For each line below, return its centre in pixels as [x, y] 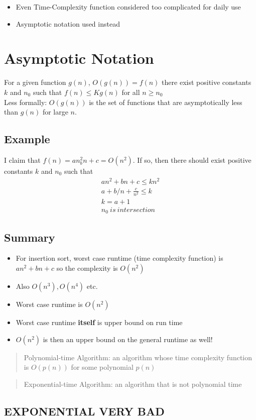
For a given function [35, 82]
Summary [30, 237]
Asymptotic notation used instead [68, 23]
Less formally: [26, 102]
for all [131, 92]
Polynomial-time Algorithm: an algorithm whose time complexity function [138, 357]
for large [55, 112]
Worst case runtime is [49, 304]
